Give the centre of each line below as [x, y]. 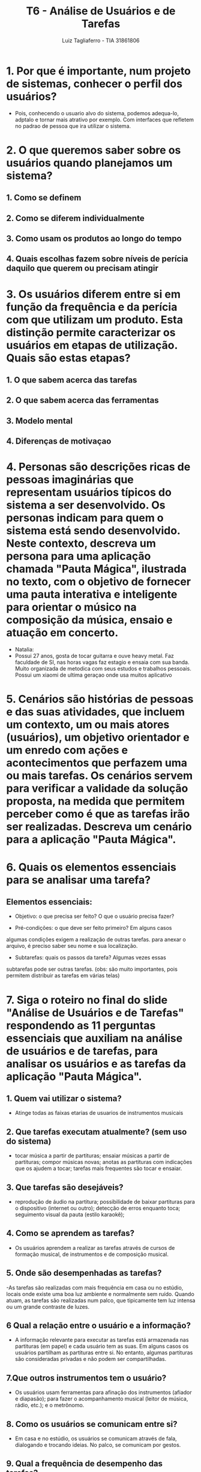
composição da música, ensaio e [89, 620]
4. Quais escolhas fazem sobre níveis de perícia [97, 259]
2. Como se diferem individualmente [76, 218]
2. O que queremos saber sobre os [94, 150]
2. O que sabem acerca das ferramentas [82, 400]
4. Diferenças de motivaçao [59, 442]
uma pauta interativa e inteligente [92, 595]
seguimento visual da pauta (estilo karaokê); [70, 1214]
